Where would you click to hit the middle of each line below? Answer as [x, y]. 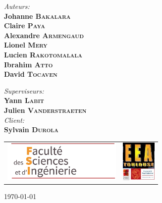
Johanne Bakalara [37, 16]
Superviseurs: [24, 90]
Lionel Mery [26, 45]
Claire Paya [25, 25]
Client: [14, 120]
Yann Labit [24, 100]
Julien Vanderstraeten [45, 110]
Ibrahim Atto [28, 64]
